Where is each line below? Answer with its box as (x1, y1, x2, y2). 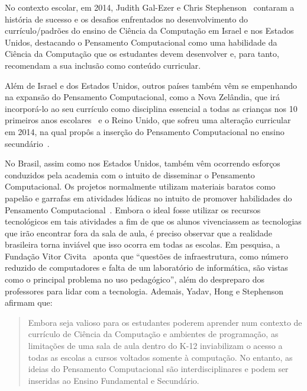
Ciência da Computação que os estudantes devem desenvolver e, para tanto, (5, 47, 279, 60)
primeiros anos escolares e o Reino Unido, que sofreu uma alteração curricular (5, 114, 291, 126)
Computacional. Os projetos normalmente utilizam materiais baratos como (5, 180, 276, 193)
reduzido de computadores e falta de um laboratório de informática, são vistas (5, 261, 288, 274)
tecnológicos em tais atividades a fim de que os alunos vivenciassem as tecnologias (5, 215, 302, 227)
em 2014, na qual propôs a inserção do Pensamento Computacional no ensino (5, 125, 285, 137)
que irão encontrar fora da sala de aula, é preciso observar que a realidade (5, 226, 273, 239)
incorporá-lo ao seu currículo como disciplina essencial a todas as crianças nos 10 (5, 102, 298, 114)
